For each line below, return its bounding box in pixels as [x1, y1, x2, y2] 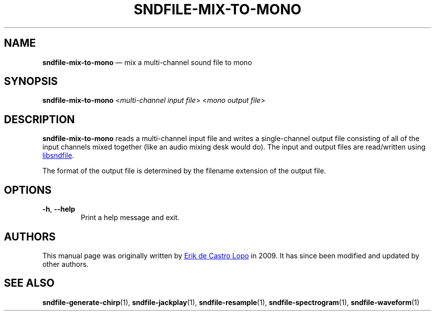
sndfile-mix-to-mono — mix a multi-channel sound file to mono [42, 58, 252, 67]
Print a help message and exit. [80, 213, 180, 222]
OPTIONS [4, 183, 52, 196]
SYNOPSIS [4, 75, 58, 88]
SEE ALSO [4, 277, 55, 290]
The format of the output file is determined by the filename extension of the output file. [42, 166, 326, 175]
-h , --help [42, 205, 75, 214]
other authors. [42, 259, 89, 268]
